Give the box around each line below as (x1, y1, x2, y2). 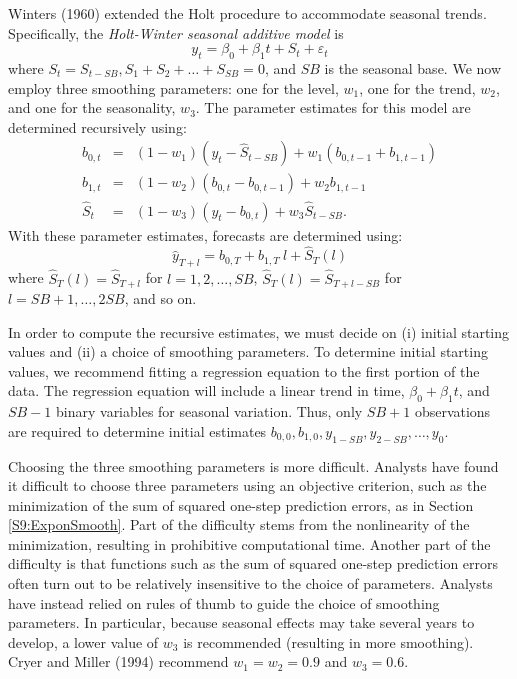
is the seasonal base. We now (324, 57, 502, 78)
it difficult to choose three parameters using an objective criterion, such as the (8, 475, 487, 496)
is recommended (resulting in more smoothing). (183, 631, 474, 652)
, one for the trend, (359, 77, 476, 98)
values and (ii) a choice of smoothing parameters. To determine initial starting (8, 341, 488, 362)
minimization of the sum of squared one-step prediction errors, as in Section (8, 494, 474, 515)
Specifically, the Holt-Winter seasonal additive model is (8, 22, 344, 43)
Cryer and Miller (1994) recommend (8, 651, 229, 672)
